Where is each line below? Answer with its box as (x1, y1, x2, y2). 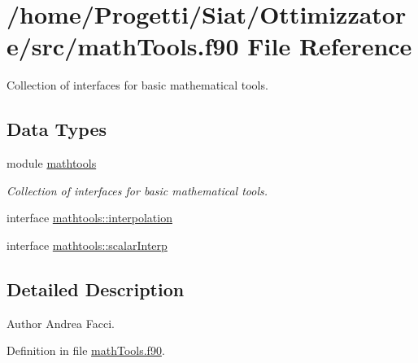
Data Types (7, 116, 107, 142)
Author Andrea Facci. (7, 314, 115, 331)
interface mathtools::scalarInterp (7, 236, 168, 253)
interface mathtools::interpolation (7, 209, 172, 226)
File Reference (247, 29, 412, 63)
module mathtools (7, 155, 97, 172)
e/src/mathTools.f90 (7, 29, 239, 63)
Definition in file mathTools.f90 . (7, 342, 165, 359)
